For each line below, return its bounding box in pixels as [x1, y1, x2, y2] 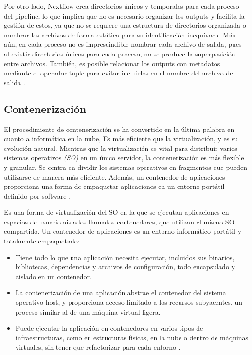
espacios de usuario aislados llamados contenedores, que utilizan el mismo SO [4, 216, 234, 226]
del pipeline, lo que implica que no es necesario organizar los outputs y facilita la [4, 10, 245, 20]
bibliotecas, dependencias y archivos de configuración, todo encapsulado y [15, 262, 235, 272]
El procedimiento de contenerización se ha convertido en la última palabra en [4, 124, 234, 134]
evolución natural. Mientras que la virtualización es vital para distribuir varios [4, 143, 237, 153]
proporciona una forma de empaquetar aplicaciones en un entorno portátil [4, 181, 225, 191]
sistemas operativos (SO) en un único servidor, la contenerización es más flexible [4, 152, 244, 163]
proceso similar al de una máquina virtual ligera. [15, 306, 161, 317]
